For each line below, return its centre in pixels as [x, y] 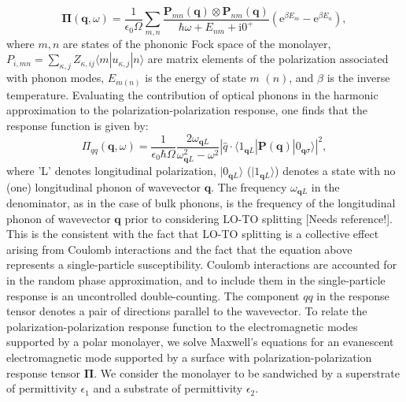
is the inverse [358, 78]
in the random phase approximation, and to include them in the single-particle [196, 279]
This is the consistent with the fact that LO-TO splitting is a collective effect [193, 234]
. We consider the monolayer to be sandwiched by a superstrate [247, 372]
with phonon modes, [55, 78]
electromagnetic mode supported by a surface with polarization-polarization [189, 357]
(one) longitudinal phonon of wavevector [104, 186]
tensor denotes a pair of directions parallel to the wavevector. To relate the [187, 311]
